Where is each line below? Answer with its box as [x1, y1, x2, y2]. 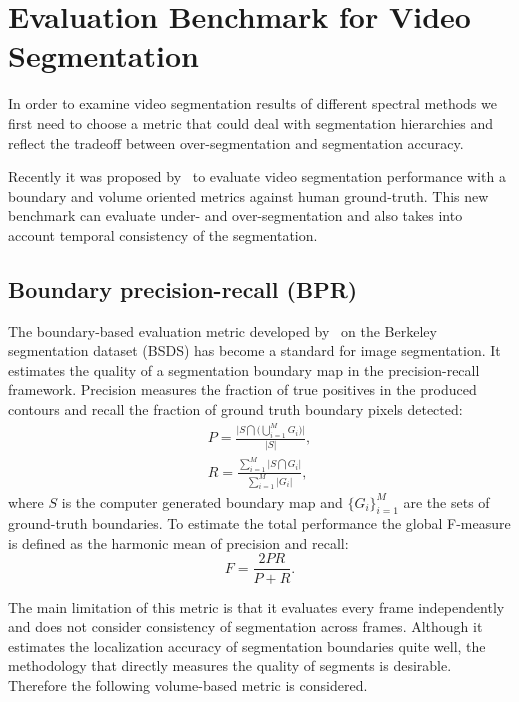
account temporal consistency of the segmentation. [8, 224, 318, 245]
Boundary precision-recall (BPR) [8, 273, 358, 304]
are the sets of [403, 491, 490, 512]
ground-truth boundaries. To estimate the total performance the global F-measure [8, 513, 511, 534]
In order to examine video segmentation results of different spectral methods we [8, 93, 497, 114]
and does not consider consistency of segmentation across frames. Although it [8, 616, 483, 637]
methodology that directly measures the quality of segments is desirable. [8, 655, 452, 676]
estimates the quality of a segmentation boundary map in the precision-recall [8, 359, 480, 380]
